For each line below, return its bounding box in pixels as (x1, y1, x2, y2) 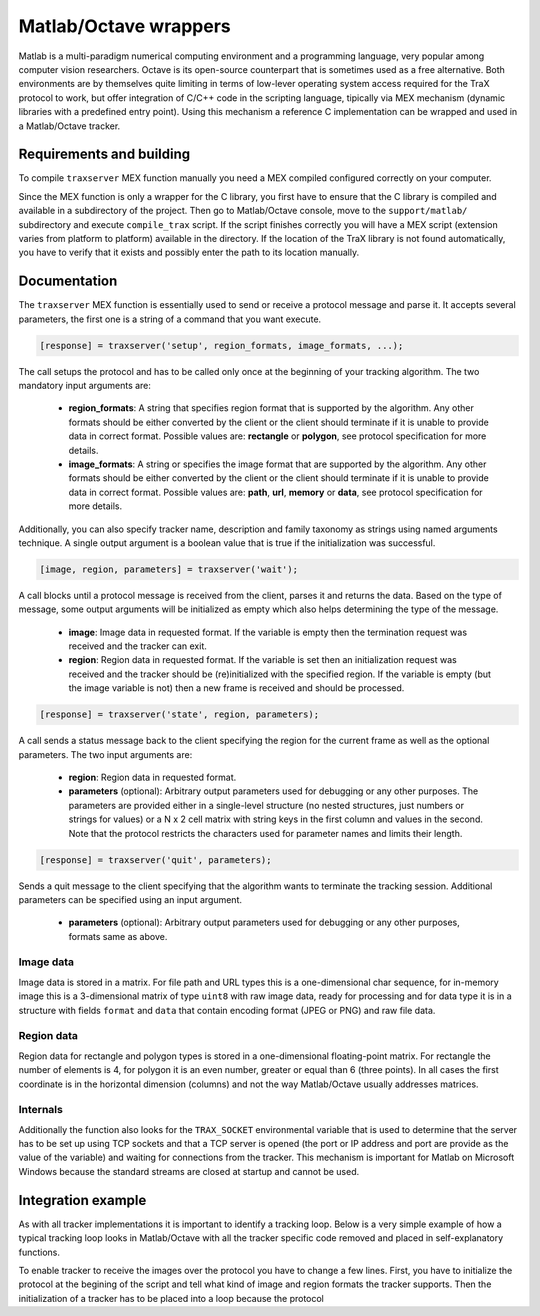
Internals (18, 1103, 64, 1117)
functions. (18, 1246, 60, 1258)
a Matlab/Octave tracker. (18, 120, 121, 132)
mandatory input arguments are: (18, 380, 152, 392)
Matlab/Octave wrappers (18, 15, 231, 37)
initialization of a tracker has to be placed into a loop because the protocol (18, 1292, 325, 1304)
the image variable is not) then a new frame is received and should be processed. (68, 682, 405, 694)
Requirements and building (18, 146, 191, 163)
